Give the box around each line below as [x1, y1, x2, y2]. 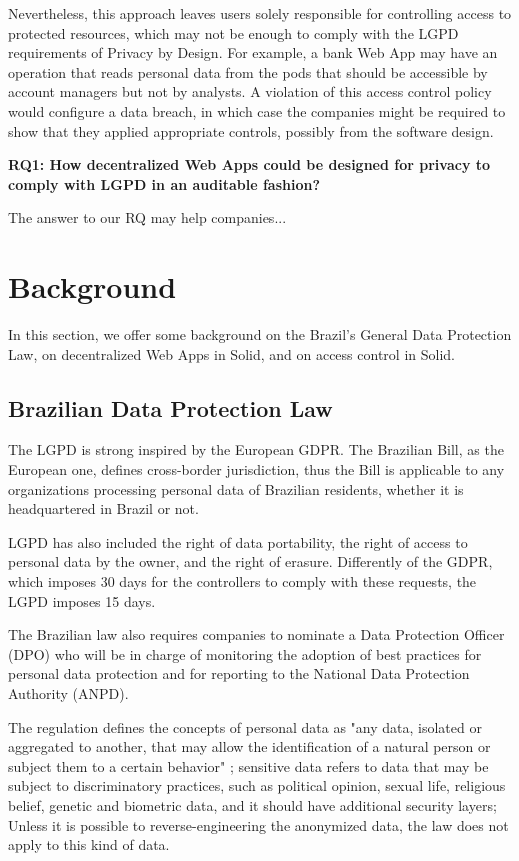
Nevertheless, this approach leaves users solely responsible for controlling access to [8, 3, 512, 23]
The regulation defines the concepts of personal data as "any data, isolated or [8, 716, 482, 737]
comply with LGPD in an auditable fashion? [8, 173, 321, 194]
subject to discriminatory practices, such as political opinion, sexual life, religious [8, 775, 506, 796]
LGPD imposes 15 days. [8, 590, 156, 611]
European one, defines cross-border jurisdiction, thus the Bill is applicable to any [8, 459, 505, 480]
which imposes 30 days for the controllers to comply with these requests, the [8, 571, 477, 592]
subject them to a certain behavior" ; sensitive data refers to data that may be [8, 755, 489, 776]
